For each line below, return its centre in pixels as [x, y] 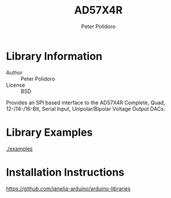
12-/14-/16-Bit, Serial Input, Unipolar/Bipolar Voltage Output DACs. [86, 108]
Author [14, 72]
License [16, 85]
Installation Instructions [65, 172]
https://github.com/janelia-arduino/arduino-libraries [68, 189]
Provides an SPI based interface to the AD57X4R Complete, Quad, [86, 103]
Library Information [54, 56]
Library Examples [49, 132]
